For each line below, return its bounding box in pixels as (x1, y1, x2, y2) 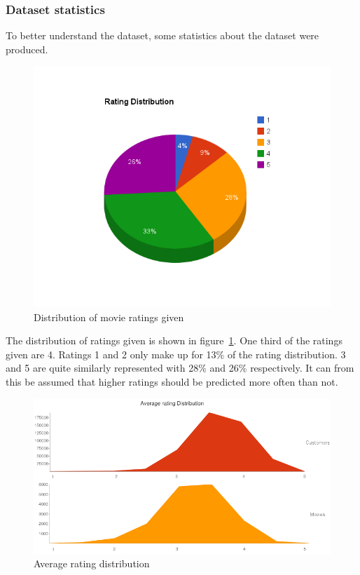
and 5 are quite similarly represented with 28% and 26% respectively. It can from (6, 360, 354, 375)
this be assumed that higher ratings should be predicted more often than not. (6, 374, 338, 388)
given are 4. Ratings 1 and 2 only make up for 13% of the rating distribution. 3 (6, 346, 346, 361)
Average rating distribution (34, 556, 150, 571)
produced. (6, 41, 48, 56)
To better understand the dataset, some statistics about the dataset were (6, 28, 319, 43)
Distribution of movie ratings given (34, 309, 184, 324)
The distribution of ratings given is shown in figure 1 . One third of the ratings (6, 333, 342, 348)
